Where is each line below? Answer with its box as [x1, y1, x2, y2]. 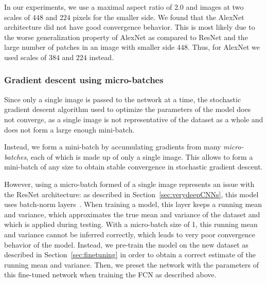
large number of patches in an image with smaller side [4, 42, 175, 52]
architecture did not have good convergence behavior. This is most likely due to [4, 22, 255, 32]
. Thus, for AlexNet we [187, 42, 260, 52]
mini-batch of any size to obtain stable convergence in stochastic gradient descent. [4, 161, 263, 172]
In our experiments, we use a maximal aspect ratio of [4, 2, 172, 12]
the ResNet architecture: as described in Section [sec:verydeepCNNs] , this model [4, 188, 259, 199]
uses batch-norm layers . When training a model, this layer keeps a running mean [4, 199, 262, 210]
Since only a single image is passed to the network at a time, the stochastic [4, 93, 241, 104]
